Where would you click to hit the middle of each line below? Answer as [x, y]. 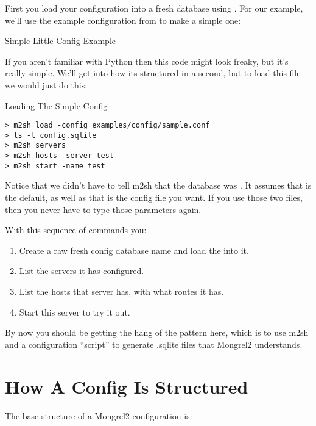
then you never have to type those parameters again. [103, 209]
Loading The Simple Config [56, 105]
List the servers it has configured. [82, 271]
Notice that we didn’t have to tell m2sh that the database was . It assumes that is [158, 185]
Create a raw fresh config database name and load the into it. [134, 250]
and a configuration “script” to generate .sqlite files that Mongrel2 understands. [154, 344]
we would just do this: [46, 85]
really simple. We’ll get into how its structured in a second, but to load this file [153, 73]
